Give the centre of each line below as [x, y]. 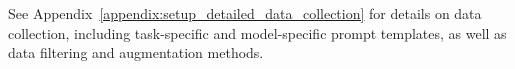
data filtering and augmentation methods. [136, 52]
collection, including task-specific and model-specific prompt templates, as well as [257, 32]
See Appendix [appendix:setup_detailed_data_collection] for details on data [245, 13]
